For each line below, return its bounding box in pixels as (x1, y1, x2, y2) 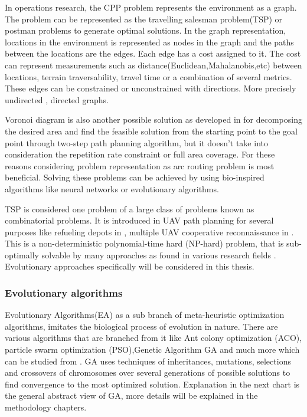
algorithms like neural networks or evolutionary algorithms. (5, 182, 219, 195)
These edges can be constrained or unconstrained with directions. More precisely (5, 82, 296, 94)
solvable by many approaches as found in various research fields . (41, 248, 276, 261)
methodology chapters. (5, 401, 87, 413)
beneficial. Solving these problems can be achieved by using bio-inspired (5, 171, 264, 183)
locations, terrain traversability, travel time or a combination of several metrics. (5, 70, 292, 83)
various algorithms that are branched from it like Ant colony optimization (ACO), (5, 331, 302, 344)
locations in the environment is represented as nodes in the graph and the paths (5, 35, 294, 48)
